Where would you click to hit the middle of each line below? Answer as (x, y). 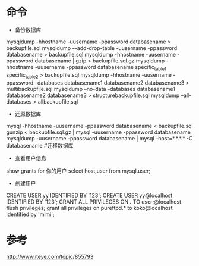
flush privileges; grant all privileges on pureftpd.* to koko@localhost (89, 208)
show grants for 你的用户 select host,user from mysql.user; (78, 171)
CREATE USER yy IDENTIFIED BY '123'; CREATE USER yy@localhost (89, 195)
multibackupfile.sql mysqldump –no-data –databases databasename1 (91, 89)
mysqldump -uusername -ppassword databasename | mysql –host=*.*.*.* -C (99, 138)
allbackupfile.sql (58, 101)
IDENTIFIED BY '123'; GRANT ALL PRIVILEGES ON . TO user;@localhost (94, 201)
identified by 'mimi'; (30, 214)
